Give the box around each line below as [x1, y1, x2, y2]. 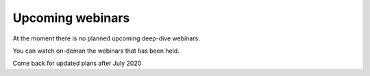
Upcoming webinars [12, 10, 130, 25]
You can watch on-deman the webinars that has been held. [12, 47, 180, 55]
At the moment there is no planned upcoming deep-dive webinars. [12, 34, 200, 42]
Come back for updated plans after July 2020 [12, 59, 142, 68]
